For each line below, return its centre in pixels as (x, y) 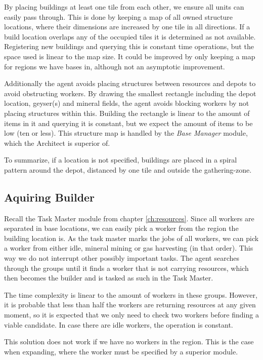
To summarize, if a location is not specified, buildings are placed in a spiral (121, 160)
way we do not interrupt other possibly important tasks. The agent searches (122, 258)
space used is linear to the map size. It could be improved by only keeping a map (130, 56)
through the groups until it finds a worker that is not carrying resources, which (126, 268)
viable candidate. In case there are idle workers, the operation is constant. (119, 324)
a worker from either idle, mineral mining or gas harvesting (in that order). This (129, 248)
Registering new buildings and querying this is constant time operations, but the (129, 46)
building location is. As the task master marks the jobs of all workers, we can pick (131, 238)
